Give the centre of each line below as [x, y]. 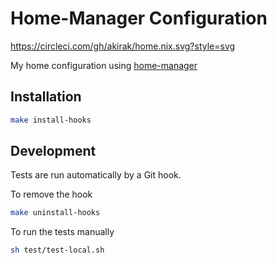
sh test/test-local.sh [57, 250]
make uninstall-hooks [55, 213]
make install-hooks [51, 120]
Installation [46, 97]
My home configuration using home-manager [104, 65]
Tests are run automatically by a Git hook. [96, 175]
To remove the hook [51, 194]
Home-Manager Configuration [139, 18]
